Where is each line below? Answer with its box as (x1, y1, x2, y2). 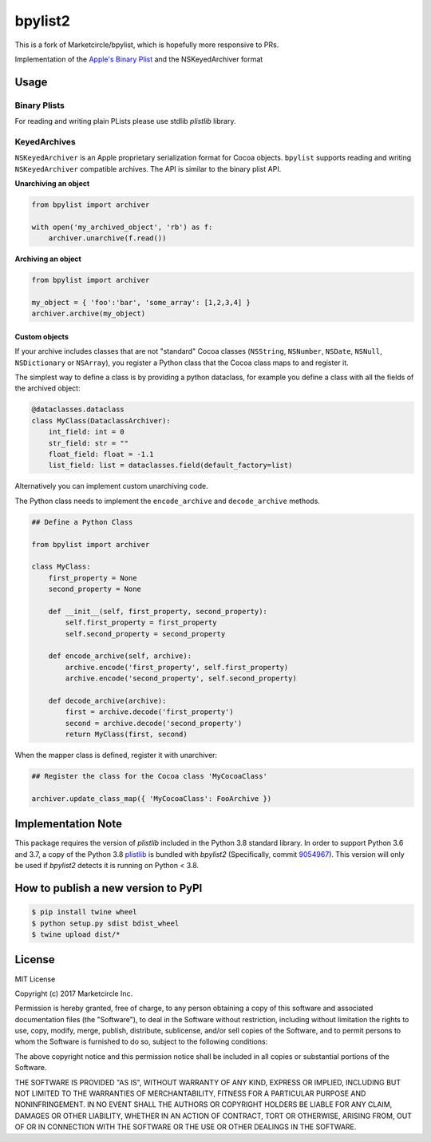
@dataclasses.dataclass (31, 405, 125, 414)
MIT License (14, 974, 56, 984)
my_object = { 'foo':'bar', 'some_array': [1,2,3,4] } (31, 298, 251, 307)
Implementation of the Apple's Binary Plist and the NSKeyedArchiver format (14, 54, 263, 64)
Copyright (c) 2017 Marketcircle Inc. (14, 989, 133, 998)
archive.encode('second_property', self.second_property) (65, 674, 297, 683)
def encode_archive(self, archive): (48, 652, 192, 660)
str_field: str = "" (48, 438, 129, 447)
